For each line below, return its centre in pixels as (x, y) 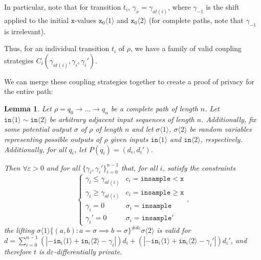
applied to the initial (37, 20)
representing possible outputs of (53, 139)
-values (85, 20)
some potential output (38, 129)
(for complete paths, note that (196, 20)
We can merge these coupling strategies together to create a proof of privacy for (129, 81)
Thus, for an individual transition (57, 48)
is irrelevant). (25, 31)
